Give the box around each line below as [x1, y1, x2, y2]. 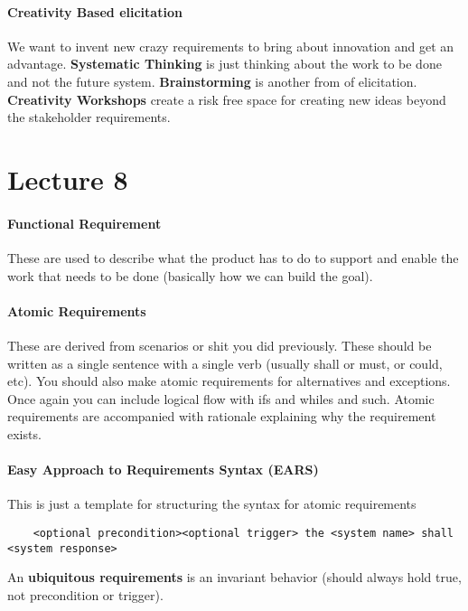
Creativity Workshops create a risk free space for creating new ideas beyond [7, 89, 446, 108]
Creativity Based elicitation [7, 2, 183, 21]
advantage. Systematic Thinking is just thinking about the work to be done [7, 54, 442, 73]
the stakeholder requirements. [7, 108, 171, 127]
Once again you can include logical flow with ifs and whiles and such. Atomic [7, 389, 435, 408]
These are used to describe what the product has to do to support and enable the [7, 248, 459, 267]
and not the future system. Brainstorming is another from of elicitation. [7, 71, 417, 90]
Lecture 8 [7, 160, 128, 197]
